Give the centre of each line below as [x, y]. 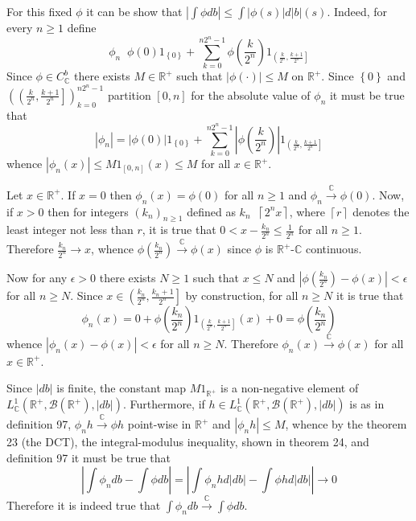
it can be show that [134, 11]
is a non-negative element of [290, 388]
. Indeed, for [357, 11]
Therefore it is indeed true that [84, 505]
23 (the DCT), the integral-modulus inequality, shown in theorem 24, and [188, 442]
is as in [367, 404]
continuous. [334, 249]
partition [129, 94]
